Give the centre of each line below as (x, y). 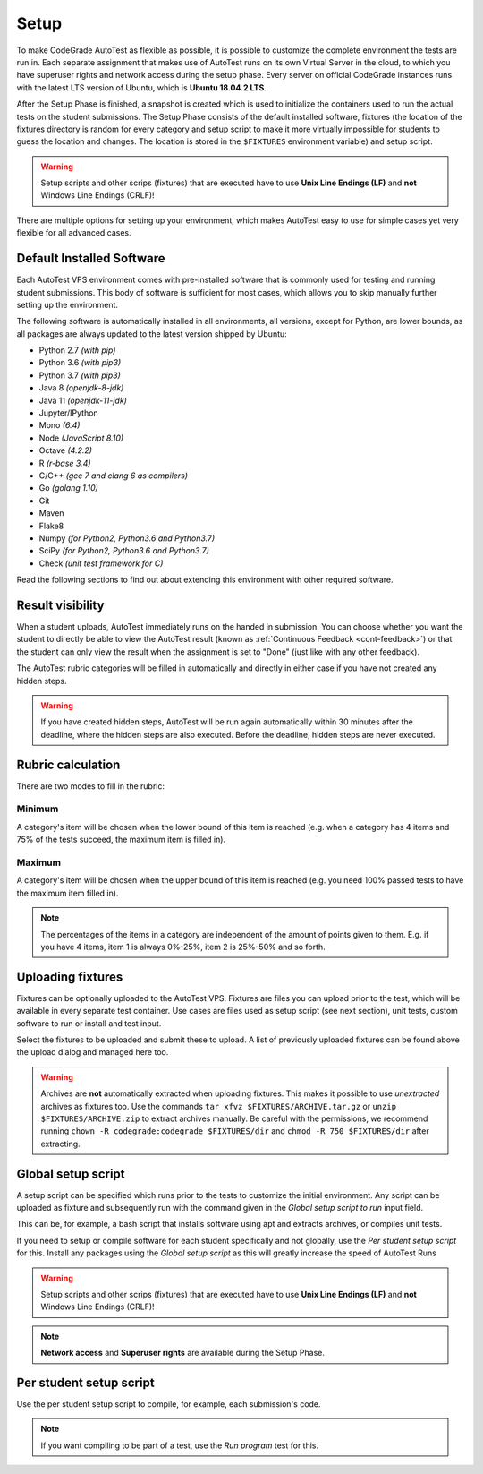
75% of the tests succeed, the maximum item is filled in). (121, 840)
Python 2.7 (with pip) (77, 350)
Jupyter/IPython (68, 413)
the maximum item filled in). (68, 893)
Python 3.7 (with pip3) (80, 375)
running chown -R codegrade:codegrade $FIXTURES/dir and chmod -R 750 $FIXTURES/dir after (235, 1131)
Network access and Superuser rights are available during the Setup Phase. (183, 1353)
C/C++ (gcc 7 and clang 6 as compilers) (113, 476)
